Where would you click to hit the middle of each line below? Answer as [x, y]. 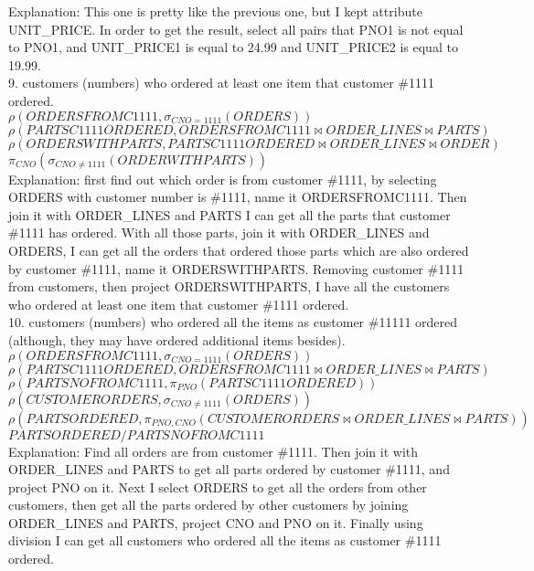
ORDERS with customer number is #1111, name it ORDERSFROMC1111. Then [238, 197]
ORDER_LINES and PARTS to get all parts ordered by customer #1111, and [229, 469]
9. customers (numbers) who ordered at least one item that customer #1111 [222, 83]
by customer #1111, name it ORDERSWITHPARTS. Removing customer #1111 [236, 268]
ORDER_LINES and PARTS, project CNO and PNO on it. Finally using [216, 522]
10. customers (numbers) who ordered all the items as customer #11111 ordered [233, 322]
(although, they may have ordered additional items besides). [177, 339]
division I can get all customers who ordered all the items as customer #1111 [225, 540]
